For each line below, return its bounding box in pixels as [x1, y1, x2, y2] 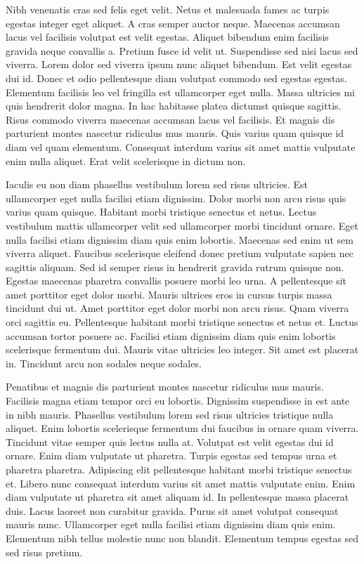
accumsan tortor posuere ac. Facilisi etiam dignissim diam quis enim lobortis [6, 328, 336, 343]
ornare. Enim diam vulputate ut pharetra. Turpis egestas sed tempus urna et [6, 448, 337, 463]
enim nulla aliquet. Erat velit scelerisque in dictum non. [6, 153, 246, 168]
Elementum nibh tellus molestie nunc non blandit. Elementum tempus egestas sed [6, 530, 359, 545]
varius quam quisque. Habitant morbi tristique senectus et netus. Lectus [6, 204, 317, 219]
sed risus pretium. [6, 544, 83, 559]
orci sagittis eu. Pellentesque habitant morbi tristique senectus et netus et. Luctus [6, 315, 358, 329]
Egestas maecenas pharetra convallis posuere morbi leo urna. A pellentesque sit [6, 273, 347, 288]
